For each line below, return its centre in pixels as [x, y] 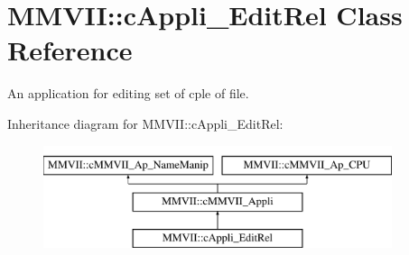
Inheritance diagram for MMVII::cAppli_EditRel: [145, 123]
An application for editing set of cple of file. [128, 93]
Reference [70, 50]
